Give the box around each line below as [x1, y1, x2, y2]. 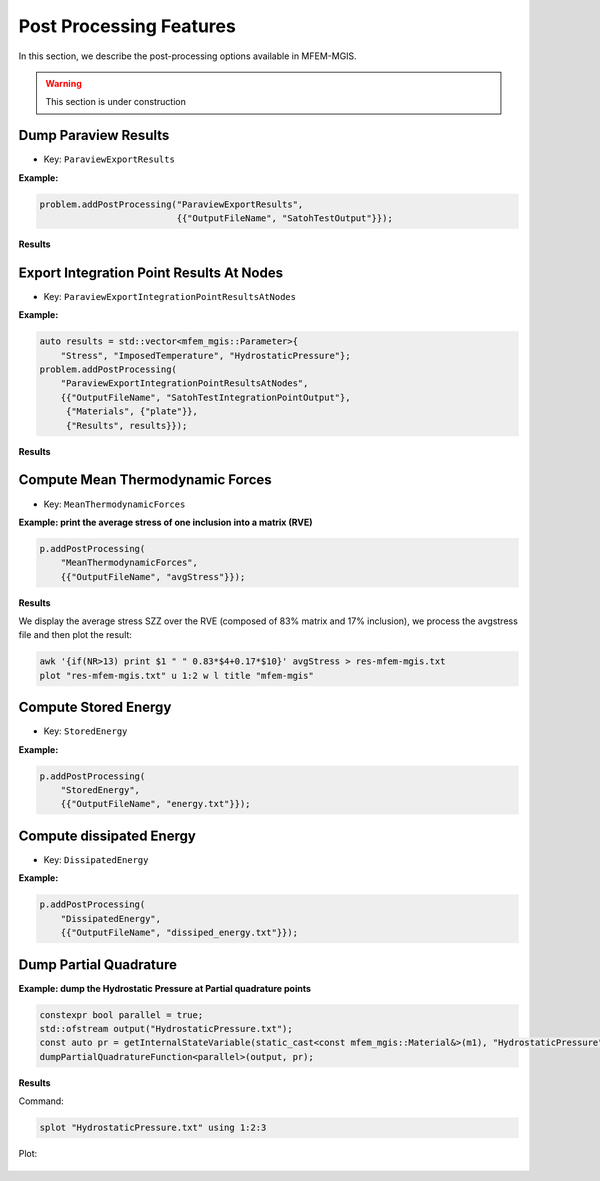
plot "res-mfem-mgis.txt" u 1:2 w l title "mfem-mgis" [39, 670, 314, 681]
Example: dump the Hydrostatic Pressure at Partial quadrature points [18, 982, 312, 994]
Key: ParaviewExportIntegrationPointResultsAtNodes [43, 290, 297, 302]
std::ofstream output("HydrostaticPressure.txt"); [39, 1023, 294, 1034]
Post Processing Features [18, 15, 237, 37]
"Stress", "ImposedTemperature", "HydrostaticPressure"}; [60, 350, 351, 361]
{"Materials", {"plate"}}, [65, 406, 199, 417]
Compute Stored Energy [18, 699, 172, 716]
